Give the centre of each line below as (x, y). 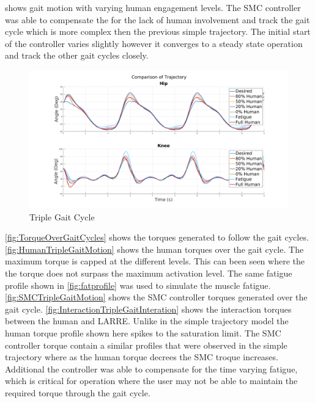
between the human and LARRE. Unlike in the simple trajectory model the (147, 321)
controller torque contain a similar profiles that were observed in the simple (146, 345)
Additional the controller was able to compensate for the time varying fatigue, (151, 369)
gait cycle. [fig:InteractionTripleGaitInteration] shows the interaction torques (148, 309)
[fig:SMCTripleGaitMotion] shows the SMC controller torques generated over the (156, 297)
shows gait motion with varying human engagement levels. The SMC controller (153, 7)
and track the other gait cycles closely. (77, 55)
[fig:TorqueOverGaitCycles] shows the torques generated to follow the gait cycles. (157, 237)
